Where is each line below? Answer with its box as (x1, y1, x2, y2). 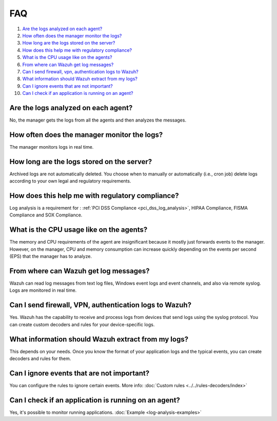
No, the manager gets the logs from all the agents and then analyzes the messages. (9, 117, 187, 123)
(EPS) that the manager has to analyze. (9, 253, 92, 259)
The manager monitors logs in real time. (9, 144, 94, 150)
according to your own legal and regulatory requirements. (9, 178, 131, 184)
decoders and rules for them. (9, 355, 71, 362)
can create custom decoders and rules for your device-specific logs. (9, 321, 155, 328)
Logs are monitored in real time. (9, 287, 77, 293)
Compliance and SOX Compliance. (9, 212, 83, 218)
